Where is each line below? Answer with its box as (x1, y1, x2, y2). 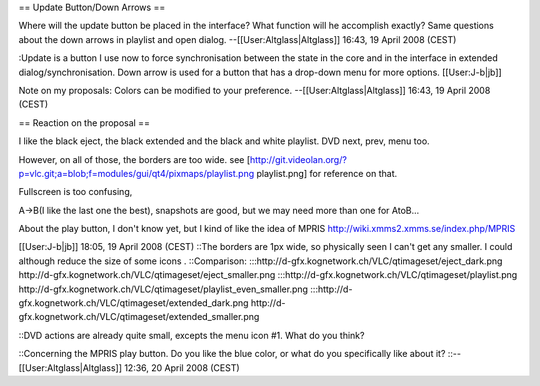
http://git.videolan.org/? (250, 153, 347, 165)
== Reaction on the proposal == (18, 116, 150, 129)
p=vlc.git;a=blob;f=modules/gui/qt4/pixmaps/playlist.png (18, 167, 255, 179)
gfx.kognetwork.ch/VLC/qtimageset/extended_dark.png (18, 297, 249, 309)
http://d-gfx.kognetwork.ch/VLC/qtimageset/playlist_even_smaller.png (18, 283, 309, 295)
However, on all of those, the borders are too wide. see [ (18, 153, 251, 165)
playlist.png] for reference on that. (256, 167, 398, 179)
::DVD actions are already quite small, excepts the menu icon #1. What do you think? (18, 329, 365, 341)
